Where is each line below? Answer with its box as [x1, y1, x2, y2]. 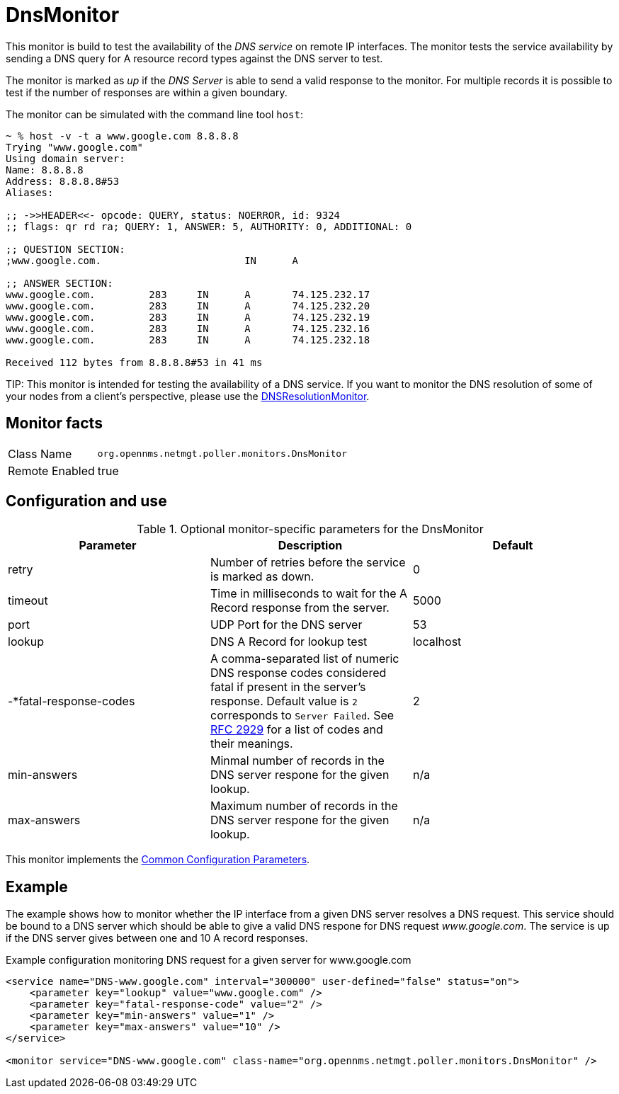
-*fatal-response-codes [8, 694, 135, 709]
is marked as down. [210, 569, 314, 584]
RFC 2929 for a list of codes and [210, 722, 383, 737]
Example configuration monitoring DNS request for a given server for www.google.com [6, 954, 411, 967]
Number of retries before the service [210, 555, 406, 570]
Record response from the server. [210, 600, 390, 615]
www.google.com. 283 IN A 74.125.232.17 [6, 288, 370, 300]
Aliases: [6, 186, 54, 198]
